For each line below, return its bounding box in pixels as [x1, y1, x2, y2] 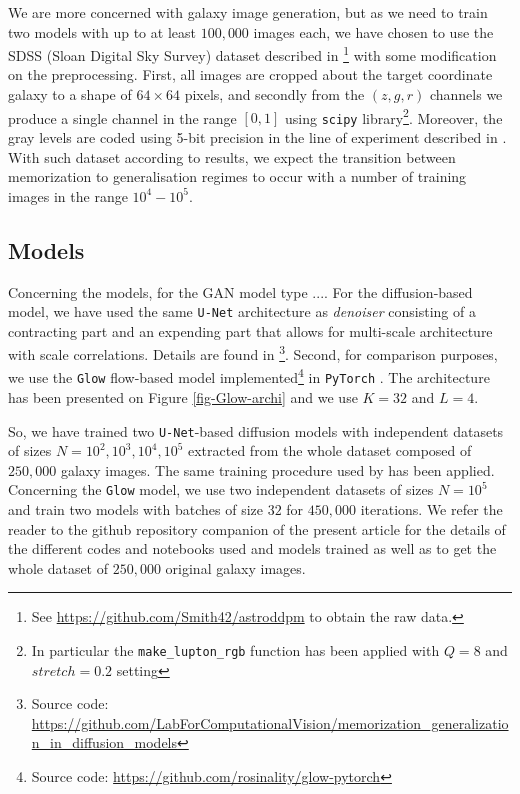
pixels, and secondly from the [184, 84, 365, 105]
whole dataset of [8, 557, 109, 578]
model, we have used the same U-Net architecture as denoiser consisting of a [8, 301, 476, 322]
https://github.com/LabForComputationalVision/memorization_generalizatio [31, 712, 509, 733]
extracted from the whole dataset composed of [187, 440, 472, 461]
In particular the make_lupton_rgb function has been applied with [31, 639, 440, 660]
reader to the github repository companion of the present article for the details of [8, 518, 506, 539]
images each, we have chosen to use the [253, 21, 494, 42]
